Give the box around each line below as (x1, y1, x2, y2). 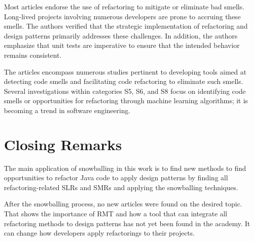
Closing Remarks (4, 134, 122, 154)
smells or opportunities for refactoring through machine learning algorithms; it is (4, 95, 248, 106)
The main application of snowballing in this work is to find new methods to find (4, 162, 246, 173)
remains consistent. (4, 49, 62, 60)
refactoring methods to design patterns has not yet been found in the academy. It (4, 218, 250, 228)
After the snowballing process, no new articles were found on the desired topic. (4, 199, 242, 209)
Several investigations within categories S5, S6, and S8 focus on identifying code (4, 85, 246, 96)
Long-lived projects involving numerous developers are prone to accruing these (4, 11, 241, 21)
